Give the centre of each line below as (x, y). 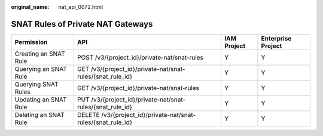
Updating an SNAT (41, 100)
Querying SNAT (36, 84)
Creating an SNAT (40, 54)
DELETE (88, 115)
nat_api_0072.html (81, 7)
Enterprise (276, 38)
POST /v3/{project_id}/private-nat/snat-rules (140, 57)
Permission (31, 42)
